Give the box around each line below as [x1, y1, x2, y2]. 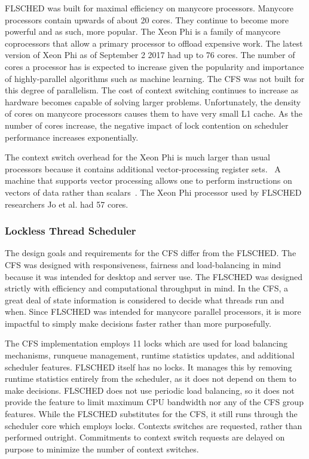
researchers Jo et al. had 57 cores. [5, 197, 129, 210]
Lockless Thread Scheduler [5, 223, 136, 238]
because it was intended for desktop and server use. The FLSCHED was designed [5, 270, 303, 282]
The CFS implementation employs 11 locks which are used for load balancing [5, 337, 287, 349]
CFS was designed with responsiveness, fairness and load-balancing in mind [5, 258, 282, 270]
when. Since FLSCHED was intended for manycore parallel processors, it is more [5, 305, 301, 318]
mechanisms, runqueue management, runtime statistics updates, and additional [5, 349, 295, 361]
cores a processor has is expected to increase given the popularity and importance [5, 60, 304, 72]
